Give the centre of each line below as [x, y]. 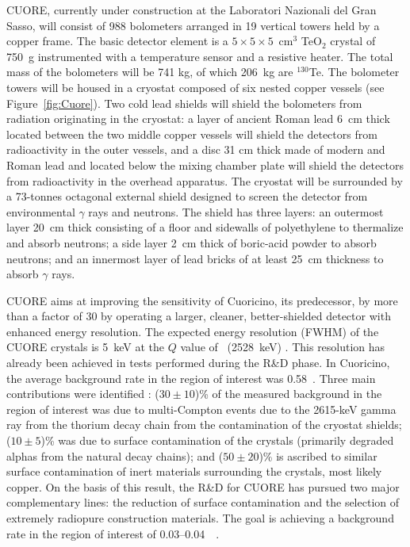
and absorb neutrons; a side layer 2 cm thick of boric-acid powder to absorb [192, 242]
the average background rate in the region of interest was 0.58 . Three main [191, 378]
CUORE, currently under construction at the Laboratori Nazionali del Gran [192, 10]
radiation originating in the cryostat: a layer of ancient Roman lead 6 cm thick [198, 119]
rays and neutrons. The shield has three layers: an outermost [236, 211]
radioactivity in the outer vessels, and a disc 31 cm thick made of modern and [196, 149]
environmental [41, 211]
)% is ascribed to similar [318, 455]
